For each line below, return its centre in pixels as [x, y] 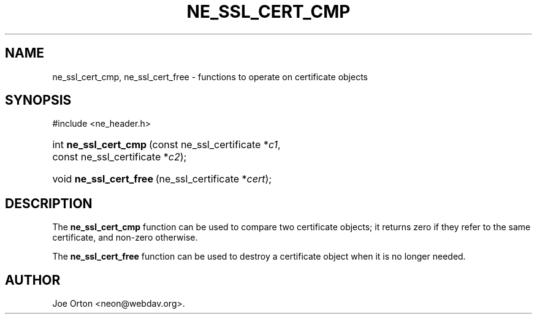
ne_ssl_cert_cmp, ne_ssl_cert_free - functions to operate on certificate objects [210, 77]
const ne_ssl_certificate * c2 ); [120, 157]
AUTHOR [33, 280]
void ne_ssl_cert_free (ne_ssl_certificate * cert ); [162, 179]
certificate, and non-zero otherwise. [125, 238]
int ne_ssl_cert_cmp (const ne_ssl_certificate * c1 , [166, 145]
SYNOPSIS [38, 100]
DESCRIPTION [49, 203]
